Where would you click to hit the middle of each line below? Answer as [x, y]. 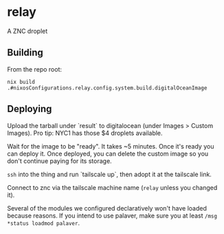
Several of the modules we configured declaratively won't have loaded [107, 208]
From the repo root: [34, 69]
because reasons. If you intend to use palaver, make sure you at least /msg [112, 215]
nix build [21, 82]
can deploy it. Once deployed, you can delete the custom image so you [108, 153]
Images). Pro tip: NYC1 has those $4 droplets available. [85, 133]
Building [25, 53]
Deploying [30, 109]
